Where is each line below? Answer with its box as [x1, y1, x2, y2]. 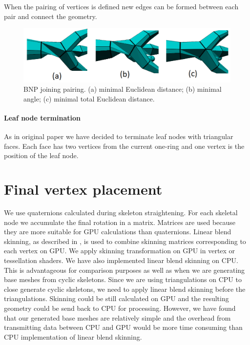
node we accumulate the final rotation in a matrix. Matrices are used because [4, 217, 236, 227]
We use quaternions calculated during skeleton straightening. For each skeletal [4, 207, 238, 218]
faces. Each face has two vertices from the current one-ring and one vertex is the [4, 141, 245, 151]
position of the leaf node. [4, 150, 79, 161]
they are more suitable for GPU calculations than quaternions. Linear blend [4, 226, 231, 237]
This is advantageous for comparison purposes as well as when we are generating [4, 264, 245, 275]
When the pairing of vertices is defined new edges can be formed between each [4, 1, 239, 11]
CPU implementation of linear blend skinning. [4, 331, 142, 342]
